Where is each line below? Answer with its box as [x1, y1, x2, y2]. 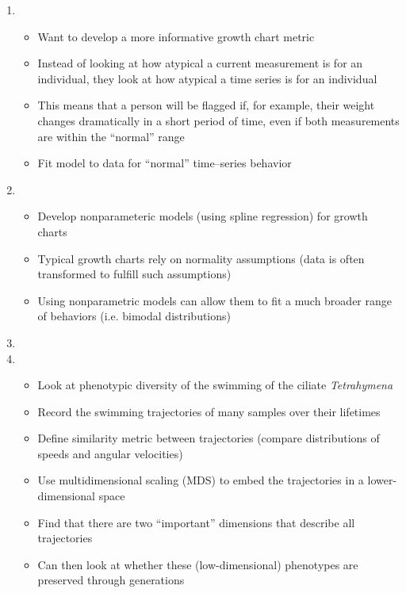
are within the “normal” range [37, 128, 185, 144]
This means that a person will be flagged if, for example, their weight [37, 97, 375, 113]
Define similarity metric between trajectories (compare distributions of [37, 430, 380, 446]
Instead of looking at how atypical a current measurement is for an [37, 55, 363, 71]
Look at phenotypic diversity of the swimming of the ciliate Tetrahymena [37, 377, 393, 393]
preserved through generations [37, 572, 185, 588]
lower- [367, 472, 397, 488]
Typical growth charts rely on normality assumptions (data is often [37, 250, 365, 266]
